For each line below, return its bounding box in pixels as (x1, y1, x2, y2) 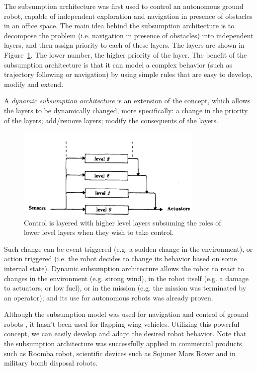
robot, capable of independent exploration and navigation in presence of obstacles (4, 10, 253, 21)
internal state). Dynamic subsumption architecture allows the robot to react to (4, 263, 244, 273)
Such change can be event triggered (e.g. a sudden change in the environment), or (4, 243, 253, 254)
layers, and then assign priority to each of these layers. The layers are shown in (4, 40, 245, 50)
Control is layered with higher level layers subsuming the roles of (24, 217, 221, 227)
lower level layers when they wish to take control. (24, 227, 174, 237)
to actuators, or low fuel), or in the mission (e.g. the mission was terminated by (4, 283, 247, 293)
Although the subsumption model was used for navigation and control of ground (4, 309, 249, 319)
